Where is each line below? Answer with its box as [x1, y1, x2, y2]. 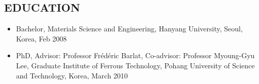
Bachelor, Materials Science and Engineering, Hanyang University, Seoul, [16, 23, 243, 34]
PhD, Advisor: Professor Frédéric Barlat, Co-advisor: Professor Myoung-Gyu [16, 50, 255, 61]
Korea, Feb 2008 [16, 33, 67, 44]
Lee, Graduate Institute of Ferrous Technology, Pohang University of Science [16, 60, 255, 70]
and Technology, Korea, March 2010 [16, 70, 128, 80]
